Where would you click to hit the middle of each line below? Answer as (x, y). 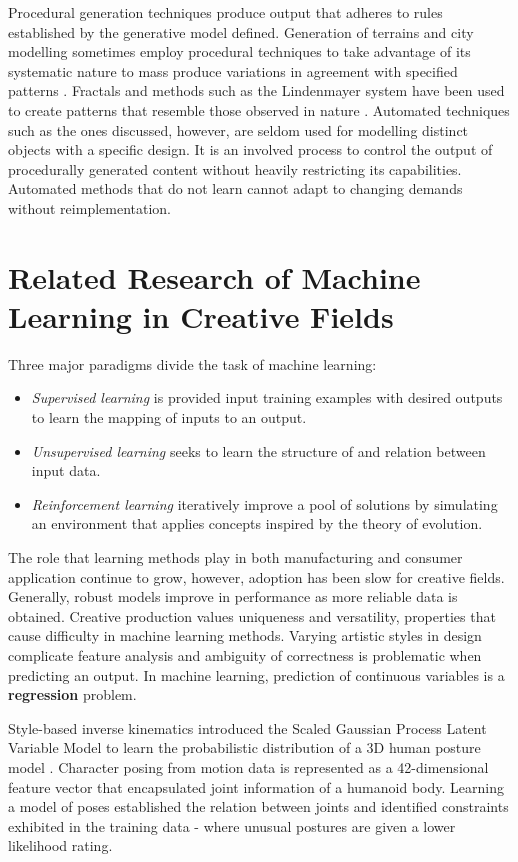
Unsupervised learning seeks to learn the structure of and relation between (258, 450)
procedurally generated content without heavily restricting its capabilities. (235, 168)
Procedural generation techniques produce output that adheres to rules (225, 12)
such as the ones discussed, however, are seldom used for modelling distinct (238, 129)
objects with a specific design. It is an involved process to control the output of (250, 149)
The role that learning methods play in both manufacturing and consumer (235, 557)
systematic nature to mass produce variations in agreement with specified (233, 70)
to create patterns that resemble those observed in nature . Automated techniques (259, 109)
